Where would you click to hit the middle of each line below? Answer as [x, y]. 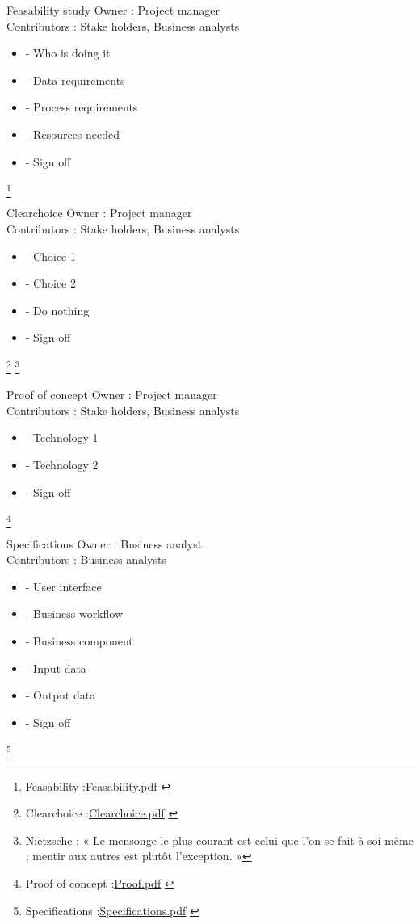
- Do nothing [57, 310]
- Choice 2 [50, 283]
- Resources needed [73, 134]
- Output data [61, 695]
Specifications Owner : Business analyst [105, 543]
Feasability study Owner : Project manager [113, 10]
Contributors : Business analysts [86, 559]
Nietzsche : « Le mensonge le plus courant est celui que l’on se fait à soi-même [219, 840]
